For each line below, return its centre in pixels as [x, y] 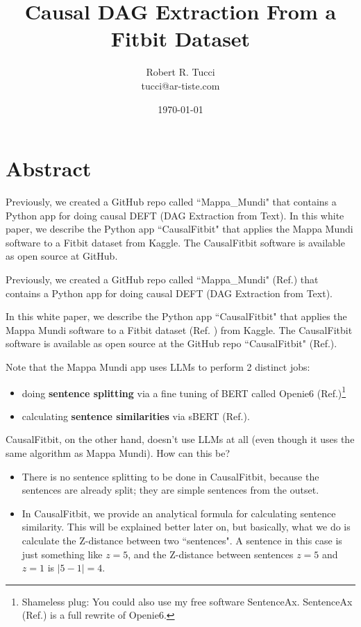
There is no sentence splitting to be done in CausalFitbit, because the [170, 476]
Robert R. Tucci [180, 72]
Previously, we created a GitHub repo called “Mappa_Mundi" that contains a [171, 202]
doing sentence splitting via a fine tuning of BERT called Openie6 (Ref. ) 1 [184, 392]
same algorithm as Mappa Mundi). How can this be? [118, 453]
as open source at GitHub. [62, 256]
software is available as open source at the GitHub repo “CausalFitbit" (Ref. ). [171, 343]
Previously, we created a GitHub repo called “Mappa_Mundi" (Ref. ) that [162, 279]
